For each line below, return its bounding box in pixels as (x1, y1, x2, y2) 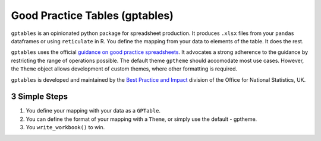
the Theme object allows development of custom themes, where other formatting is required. (11, 65, 238, 72)
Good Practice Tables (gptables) (11, 9, 174, 22)
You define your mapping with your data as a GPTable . (26, 107, 160, 114)
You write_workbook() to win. (26, 124, 105, 131)
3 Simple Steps (11, 92, 68, 102)
